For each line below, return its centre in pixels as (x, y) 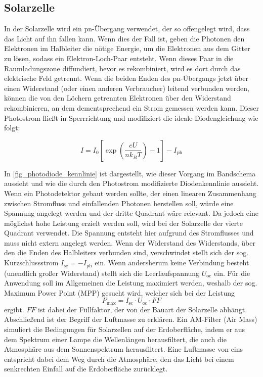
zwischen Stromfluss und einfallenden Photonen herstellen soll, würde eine (119, 203)
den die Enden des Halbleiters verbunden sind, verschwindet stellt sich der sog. (126, 252)
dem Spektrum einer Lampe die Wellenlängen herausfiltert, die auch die (115, 339)
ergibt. (14, 309)
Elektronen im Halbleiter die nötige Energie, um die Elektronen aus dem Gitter (127, 48)
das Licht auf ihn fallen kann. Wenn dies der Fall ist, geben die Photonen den (124, 38)
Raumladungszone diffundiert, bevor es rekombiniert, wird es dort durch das (122, 68)
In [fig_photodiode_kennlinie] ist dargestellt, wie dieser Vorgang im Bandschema (130, 173)
